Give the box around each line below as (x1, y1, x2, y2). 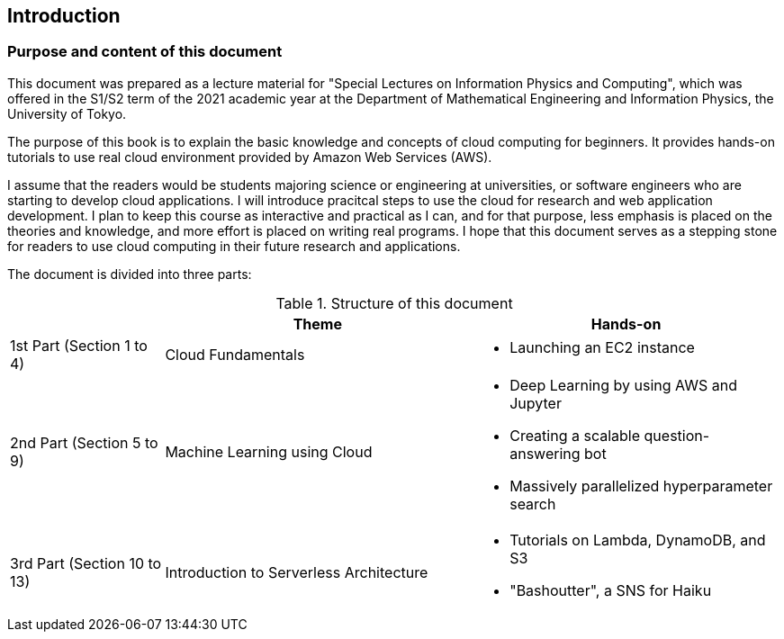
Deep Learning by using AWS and (509, 375, 737, 394)
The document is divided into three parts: (7, 265, 252, 282)
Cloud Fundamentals (165, 345, 305, 364)
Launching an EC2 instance (509, 337, 695, 356)
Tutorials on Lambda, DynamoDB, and (509, 530, 766, 549)
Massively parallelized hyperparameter (509, 476, 773, 495)
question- (644, 426, 710, 445)
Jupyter (509, 393, 562, 412)
